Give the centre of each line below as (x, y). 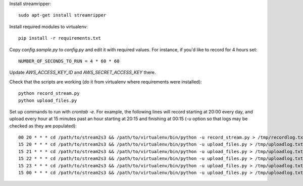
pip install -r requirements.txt (60, 38)
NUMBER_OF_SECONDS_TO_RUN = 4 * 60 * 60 (69, 61)
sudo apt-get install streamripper (62, 15)
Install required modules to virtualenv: (48, 26)
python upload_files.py (48, 100)
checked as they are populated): (43, 126)
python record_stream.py (49, 94)
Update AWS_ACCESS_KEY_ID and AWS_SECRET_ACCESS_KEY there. (83, 73)
